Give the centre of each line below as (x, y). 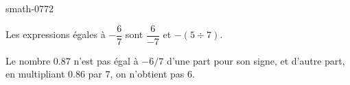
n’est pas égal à (106, 60)
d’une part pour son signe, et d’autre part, (256, 60)
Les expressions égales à (56, 34)
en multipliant (35, 74)
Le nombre (28, 60)
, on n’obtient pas (147, 74)
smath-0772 (30, 8)
